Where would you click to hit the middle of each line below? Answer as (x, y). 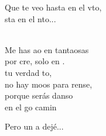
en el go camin (31, 107)
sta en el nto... (30, 18)
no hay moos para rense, (49, 84)
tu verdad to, (28, 72)
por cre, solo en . (35, 61)
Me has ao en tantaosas (47, 49)
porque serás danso (39, 95)
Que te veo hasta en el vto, (53, 7)
